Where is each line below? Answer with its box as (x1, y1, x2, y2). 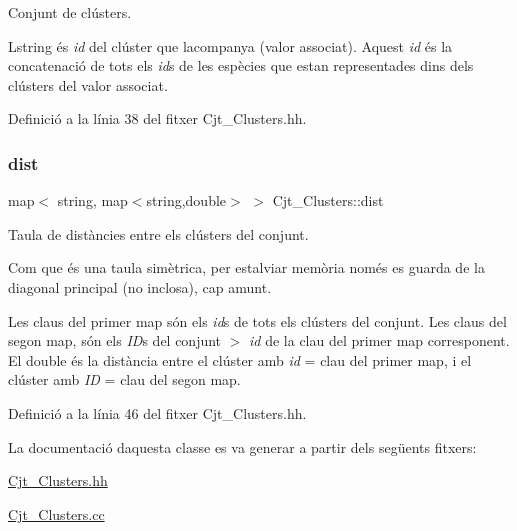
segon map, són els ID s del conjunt (8, 330, 222, 351)
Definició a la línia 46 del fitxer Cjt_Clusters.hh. (8, 402, 307, 423)
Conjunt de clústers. (8, 2, 132, 22)
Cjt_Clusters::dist (272, 190, 384, 211)
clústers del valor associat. (8, 74, 168, 95)
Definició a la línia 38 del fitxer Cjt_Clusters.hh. (8, 108, 307, 129)
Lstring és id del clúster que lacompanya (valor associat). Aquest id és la (8, 35, 453, 56)
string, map (57, 190, 128, 211)
